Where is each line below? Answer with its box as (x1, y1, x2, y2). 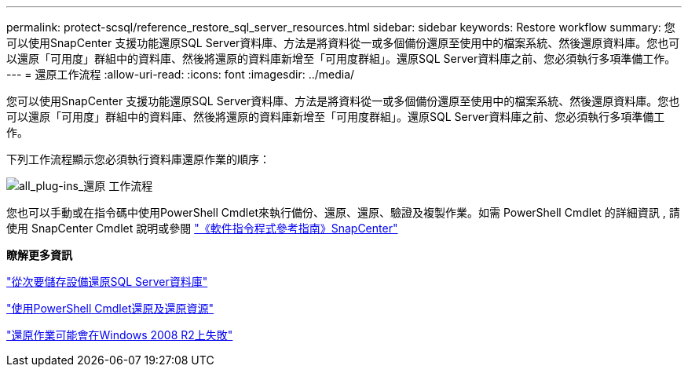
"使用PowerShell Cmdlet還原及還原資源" (6, 302, 214, 315)
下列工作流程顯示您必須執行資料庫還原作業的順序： (6, 152, 270, 166)
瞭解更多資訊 (6, 248, 72, 261)
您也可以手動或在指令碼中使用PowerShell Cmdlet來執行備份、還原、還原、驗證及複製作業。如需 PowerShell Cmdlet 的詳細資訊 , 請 (6, 206, 680, 219)
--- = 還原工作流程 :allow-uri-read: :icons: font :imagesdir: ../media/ (6, 68, 355, 81)
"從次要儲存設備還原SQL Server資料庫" (6, 275, 208, 288)
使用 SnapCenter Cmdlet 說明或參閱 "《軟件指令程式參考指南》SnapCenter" (6, 221, 398, 235)
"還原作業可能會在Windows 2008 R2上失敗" (6, 328, 233, 342)
